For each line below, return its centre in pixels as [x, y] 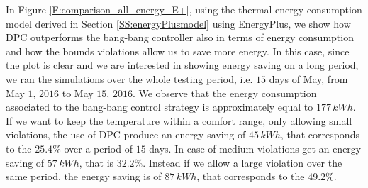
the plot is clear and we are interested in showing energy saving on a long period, [182, 65]
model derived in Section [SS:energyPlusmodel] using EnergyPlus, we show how [178, 23]
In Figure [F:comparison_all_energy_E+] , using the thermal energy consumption [184, 9]
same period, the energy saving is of [84, 176]
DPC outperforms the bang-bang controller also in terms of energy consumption [180, 37]
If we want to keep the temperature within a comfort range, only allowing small [179, 120]
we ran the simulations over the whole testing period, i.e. [129, 78]
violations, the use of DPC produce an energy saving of [126, 134]
